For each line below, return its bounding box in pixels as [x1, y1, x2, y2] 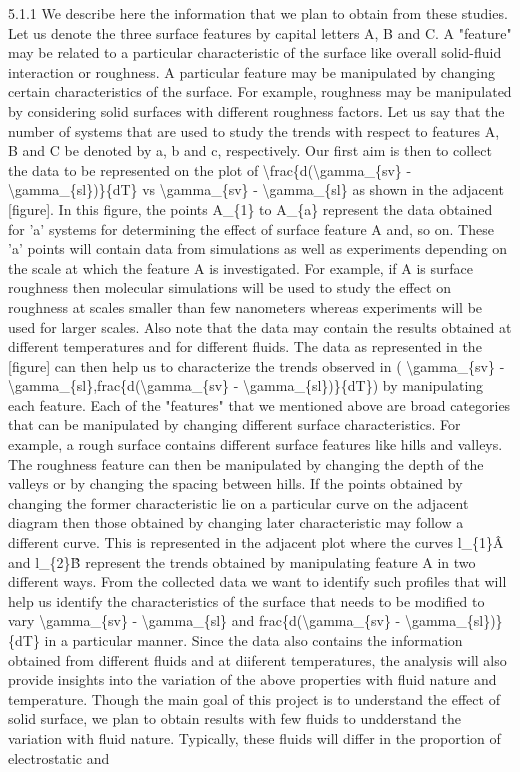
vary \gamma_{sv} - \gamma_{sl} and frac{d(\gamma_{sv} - [8, 610, 401, 631]
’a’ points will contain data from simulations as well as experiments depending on [8, 238, 508, 259]
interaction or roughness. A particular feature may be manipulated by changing [8, 61, 495, 82]
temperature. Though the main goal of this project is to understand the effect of [8, 688, 500, 709]
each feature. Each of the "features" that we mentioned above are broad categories [8, 394, 511, 415]
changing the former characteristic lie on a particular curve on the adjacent [8, 492, 469, 513]
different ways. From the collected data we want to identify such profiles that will [8, 571, 507, 592]
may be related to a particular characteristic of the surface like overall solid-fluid [8, 42, 502, 63]
